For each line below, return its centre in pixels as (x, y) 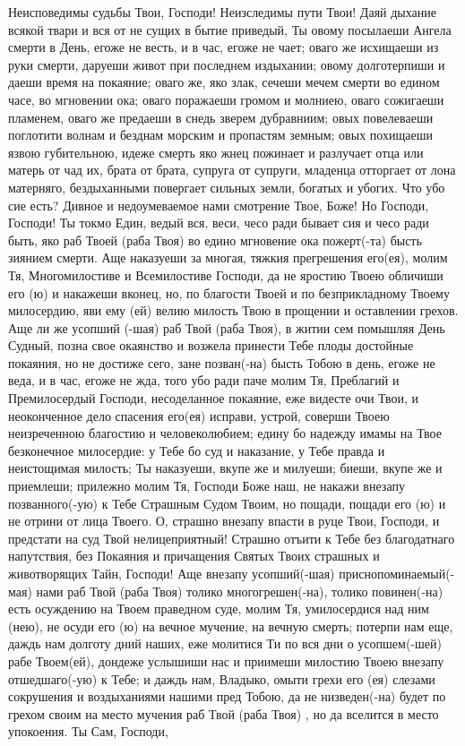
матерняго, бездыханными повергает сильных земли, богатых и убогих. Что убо (227, 187)
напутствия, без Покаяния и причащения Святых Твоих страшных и (194, 556)
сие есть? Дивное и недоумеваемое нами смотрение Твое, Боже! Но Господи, (219, 205)
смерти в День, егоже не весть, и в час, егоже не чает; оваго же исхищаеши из (224, 47)
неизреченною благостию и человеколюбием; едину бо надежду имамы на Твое (225, 433)
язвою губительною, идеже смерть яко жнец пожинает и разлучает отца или (216, 152)
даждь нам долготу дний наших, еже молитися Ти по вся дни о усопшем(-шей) (225, 643)
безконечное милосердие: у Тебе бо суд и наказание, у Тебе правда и (197, 450)
